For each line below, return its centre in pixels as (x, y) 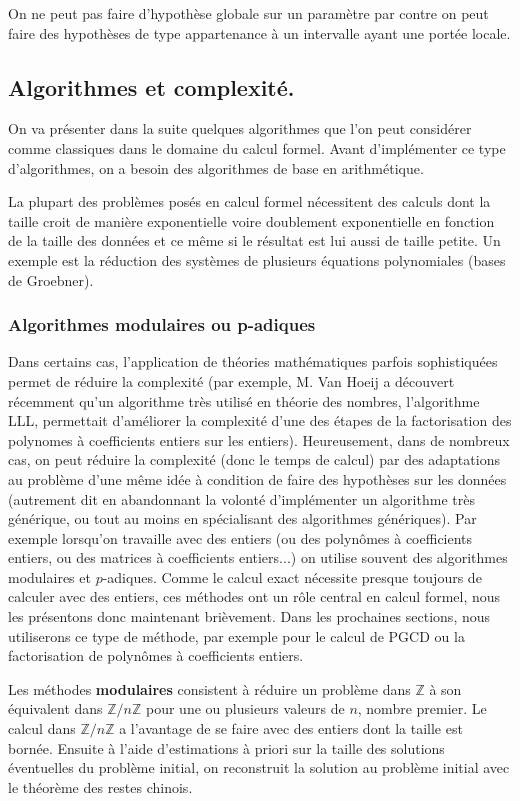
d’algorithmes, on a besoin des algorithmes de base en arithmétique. (216, 167)
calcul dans (42, 728)
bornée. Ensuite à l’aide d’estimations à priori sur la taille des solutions (226, 747)
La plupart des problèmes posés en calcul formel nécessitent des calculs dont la (249, 201)
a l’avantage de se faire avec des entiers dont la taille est (291, 728)
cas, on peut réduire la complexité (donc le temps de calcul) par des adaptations (254, 459)
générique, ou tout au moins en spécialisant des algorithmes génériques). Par (242, 518)
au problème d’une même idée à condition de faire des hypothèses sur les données (257, 478)
